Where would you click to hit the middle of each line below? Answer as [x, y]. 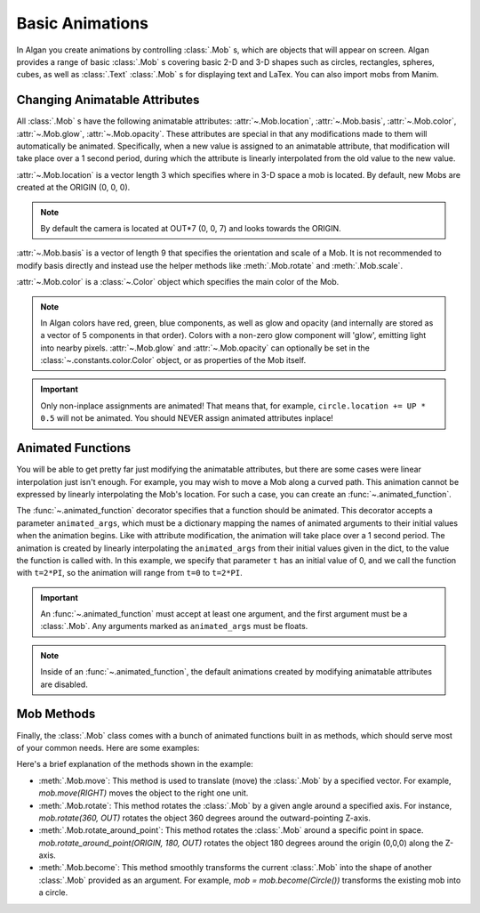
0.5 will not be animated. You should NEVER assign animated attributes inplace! [187, 418]
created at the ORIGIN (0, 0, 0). [73, 188]
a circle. [53, 893]
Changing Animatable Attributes [108, 100]
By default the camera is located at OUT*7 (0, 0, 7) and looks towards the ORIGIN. [191, 228]
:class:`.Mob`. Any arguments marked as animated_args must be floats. [174, 626]
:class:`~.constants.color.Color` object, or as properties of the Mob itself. [173, 360]
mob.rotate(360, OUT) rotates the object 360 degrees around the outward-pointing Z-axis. [204, 818]
